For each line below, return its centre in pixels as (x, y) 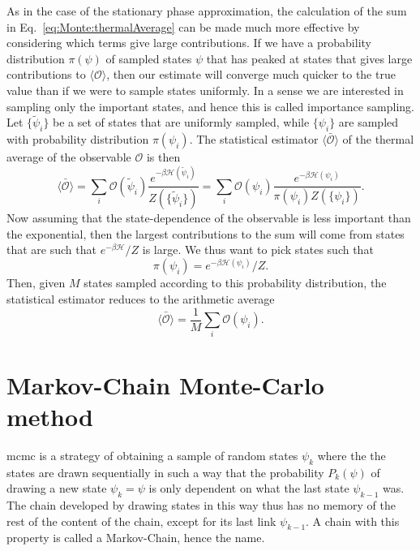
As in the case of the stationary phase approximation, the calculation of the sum (207, 11)
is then (163, 157)
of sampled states (149, 58)
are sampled (369, 122)
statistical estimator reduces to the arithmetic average (141, 299)
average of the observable (69, 157)
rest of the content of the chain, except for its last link (141, 521)
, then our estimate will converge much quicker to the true (251, 74)
